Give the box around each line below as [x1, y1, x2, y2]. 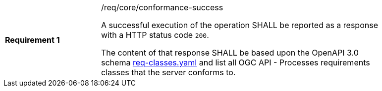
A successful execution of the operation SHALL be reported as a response [101, 20, 378, 30]
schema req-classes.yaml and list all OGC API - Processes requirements [101, 58, 370, 67]
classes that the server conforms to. [101, 67, 236, 77]
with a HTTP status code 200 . [101, 30, 209, 40]
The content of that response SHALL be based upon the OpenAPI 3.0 [101, 48, 359, 58]
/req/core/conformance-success [101, 2, 223, 12]
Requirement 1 [5, 35, 60, 45]
